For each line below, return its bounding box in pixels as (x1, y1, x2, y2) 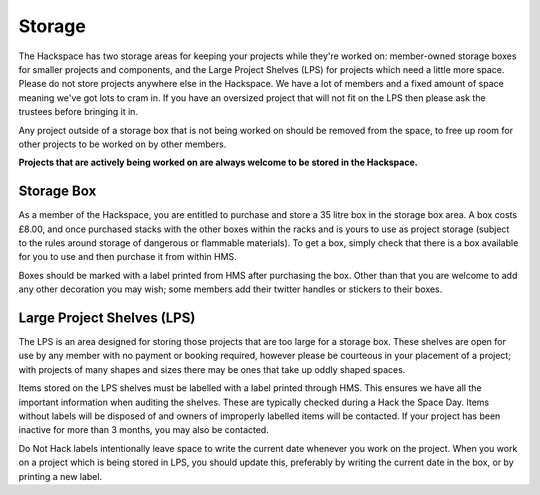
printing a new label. (18, 470, 103, 482)
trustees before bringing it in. (18, 106, 139, 118)
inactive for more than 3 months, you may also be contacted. (18, 424, 269, 436)
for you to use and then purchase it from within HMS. (18, 251, 237, 263)
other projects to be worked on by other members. (18, 138, 227, 150)
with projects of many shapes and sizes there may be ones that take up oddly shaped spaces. (18, 363, 406, 375)
